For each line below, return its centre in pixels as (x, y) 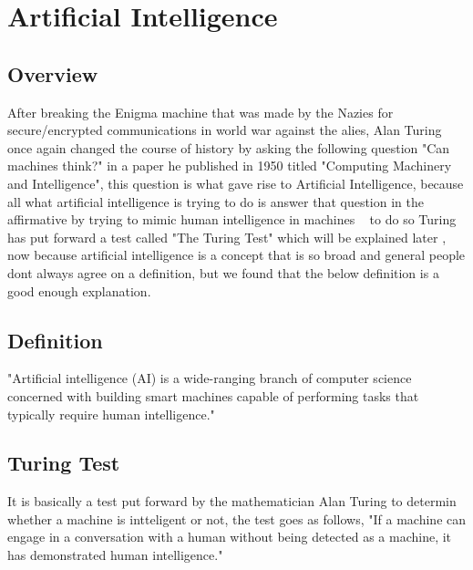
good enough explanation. (79, 290)
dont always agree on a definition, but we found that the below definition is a (223, 272)
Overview (53, 73)
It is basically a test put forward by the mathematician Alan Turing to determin (232, 501)
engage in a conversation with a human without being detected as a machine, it (230, 537)
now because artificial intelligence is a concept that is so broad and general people (236, 255)
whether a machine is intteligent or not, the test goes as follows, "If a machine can (237, 518)
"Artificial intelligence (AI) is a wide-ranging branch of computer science (210, 378)
